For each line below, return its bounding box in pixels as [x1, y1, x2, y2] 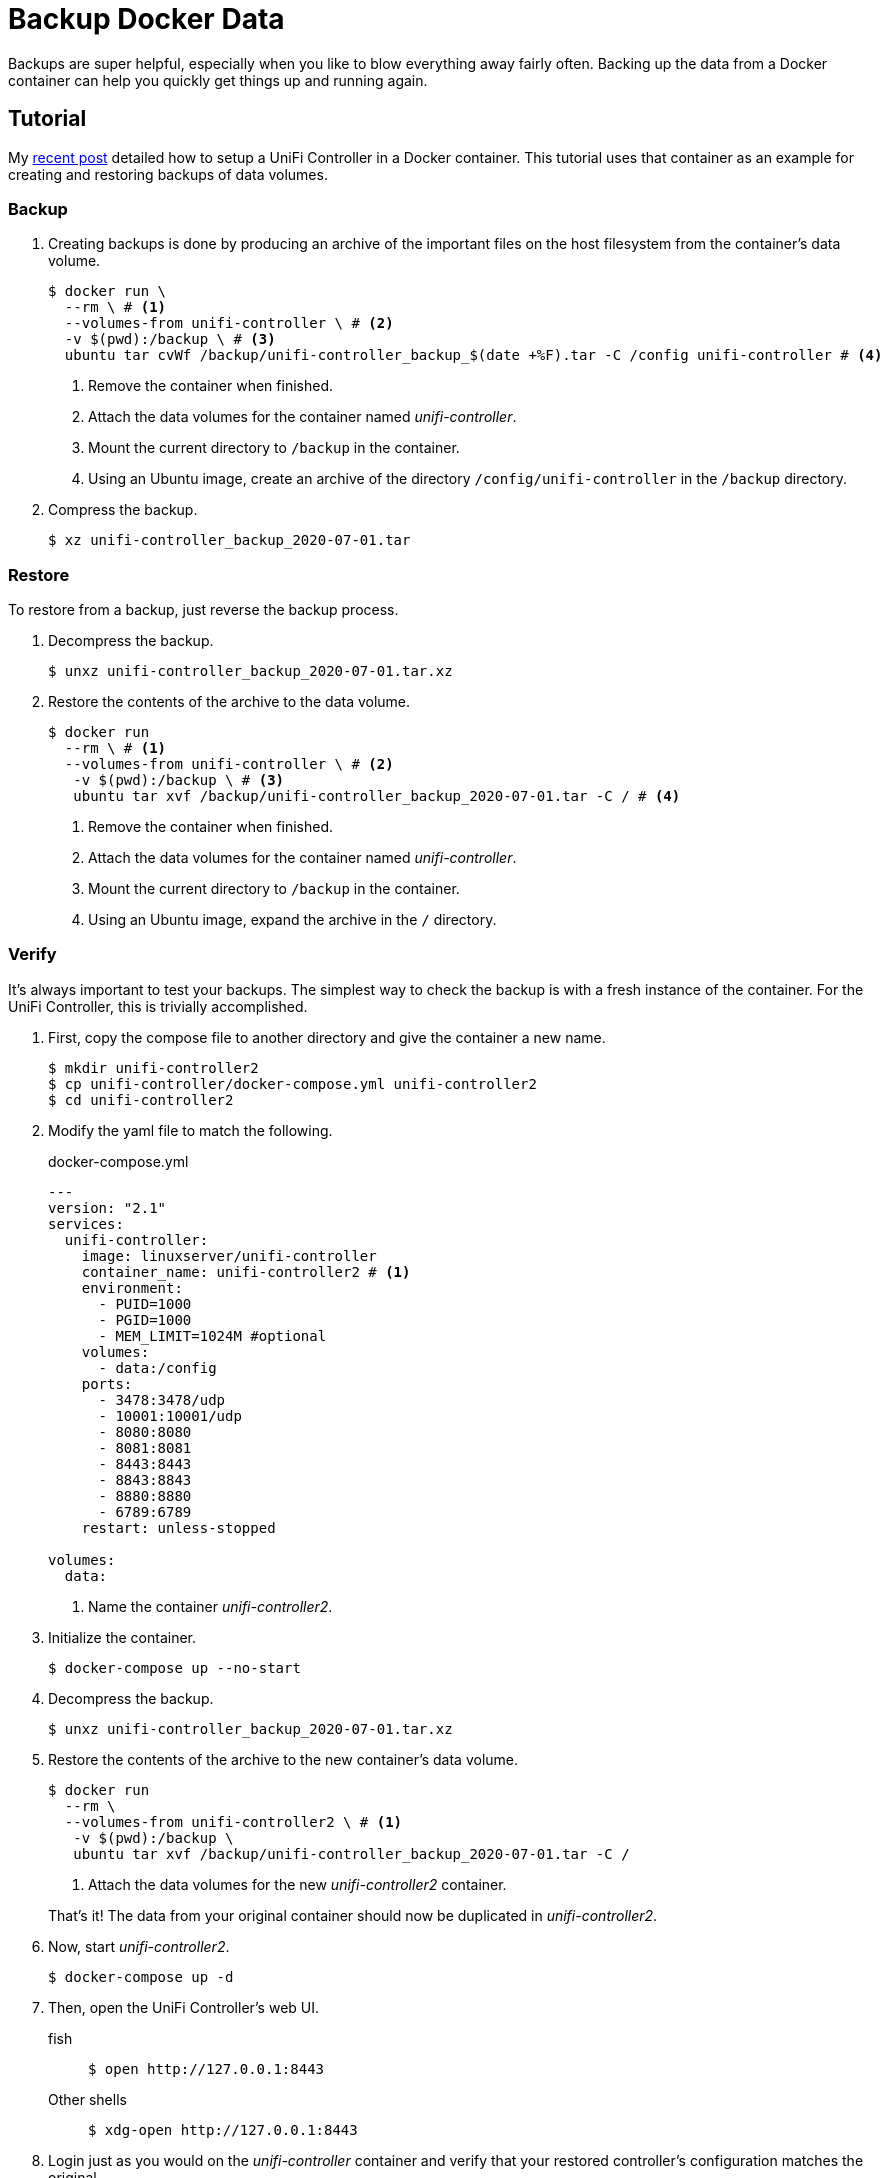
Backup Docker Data [8, 2, 285, 36]
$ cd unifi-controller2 [48, 1091, 234, 1108]
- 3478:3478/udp [98, 1391, 226, 1408]
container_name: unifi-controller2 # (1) [81, 1263, 411, 1280]
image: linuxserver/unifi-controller [81, 1247, 377, 1264]
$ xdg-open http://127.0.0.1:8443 [88, 2121, 358, 2138]
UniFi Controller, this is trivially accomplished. [8, 997, 308, 1015]
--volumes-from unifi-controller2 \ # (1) [64, 1813, 403, 1830]
